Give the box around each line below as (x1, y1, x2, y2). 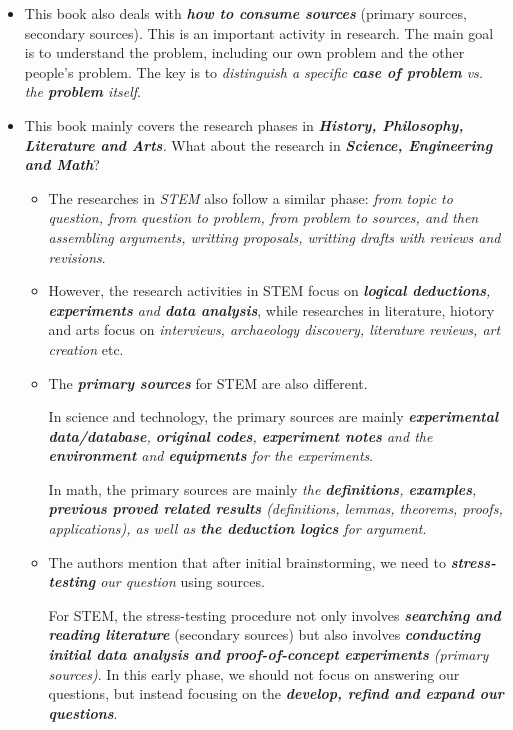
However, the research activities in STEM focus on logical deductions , (48, 280, 491, 301)
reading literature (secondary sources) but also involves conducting (48, 624, 481, 645)
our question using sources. (100, 571, 265, 592)
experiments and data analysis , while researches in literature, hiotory (48, 299, 495, 320)
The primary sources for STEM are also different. (48, 372, 368, 393)
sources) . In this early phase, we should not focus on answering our (48, 663, 460, 684)
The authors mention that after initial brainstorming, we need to (48, 551, 446, 572)
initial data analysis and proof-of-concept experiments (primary (48, 644, 489, 665)
